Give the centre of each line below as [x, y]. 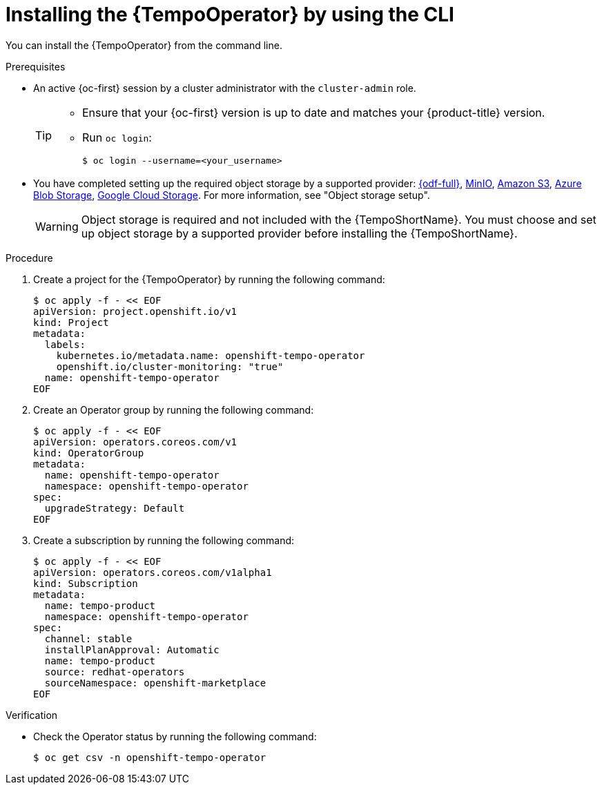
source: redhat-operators [115, 672]
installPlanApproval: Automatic [132, 649]
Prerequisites [36, 66]
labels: [65, 344]
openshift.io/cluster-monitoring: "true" [170, 366]
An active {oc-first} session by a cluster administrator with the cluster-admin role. [225, 88]
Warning [57, 226]
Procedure [29, 258]
